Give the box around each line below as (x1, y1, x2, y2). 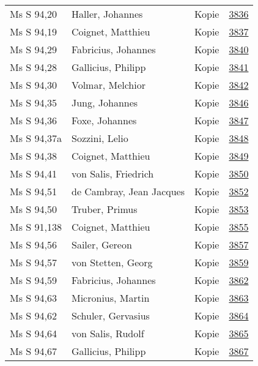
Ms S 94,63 (10, 291, 57, 305)
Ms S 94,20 (10, 7, 57, 21)
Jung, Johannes (71, 95, 138, 110)
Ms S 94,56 (10, 237, 57, 252)
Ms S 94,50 (10, 202, 57, 216)
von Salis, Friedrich (71, 166, 154, 181)
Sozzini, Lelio (71, 131, 128, 145)
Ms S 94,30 (10, 78, 57, 92)
